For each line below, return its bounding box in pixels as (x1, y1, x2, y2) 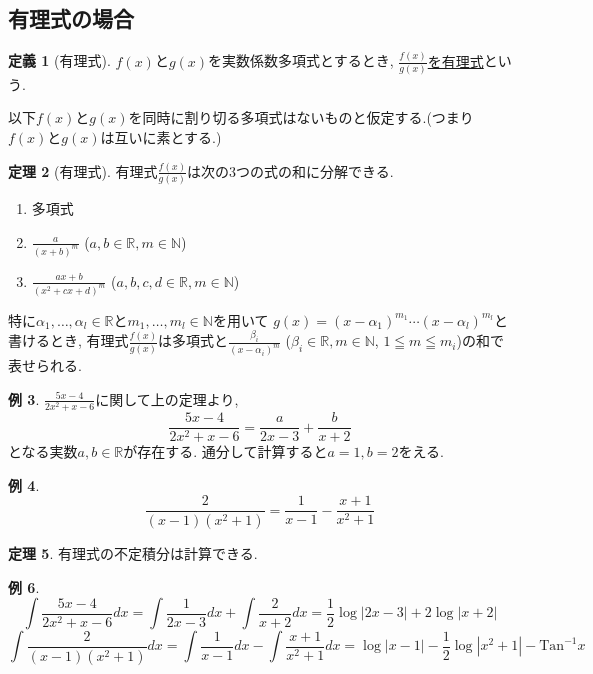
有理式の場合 (8, 3, 134, 34)
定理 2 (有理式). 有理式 (8, 160, 158, 181)
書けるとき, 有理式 (8, 330, 129, 351)
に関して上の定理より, (95, 388, 239, 409)
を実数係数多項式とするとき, (208, 50, 394, 71)
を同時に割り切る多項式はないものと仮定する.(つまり (128, 107, 474, 128)
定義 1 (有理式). (8, 50, 111, 71)
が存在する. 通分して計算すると (123, 441, 328, 462)
